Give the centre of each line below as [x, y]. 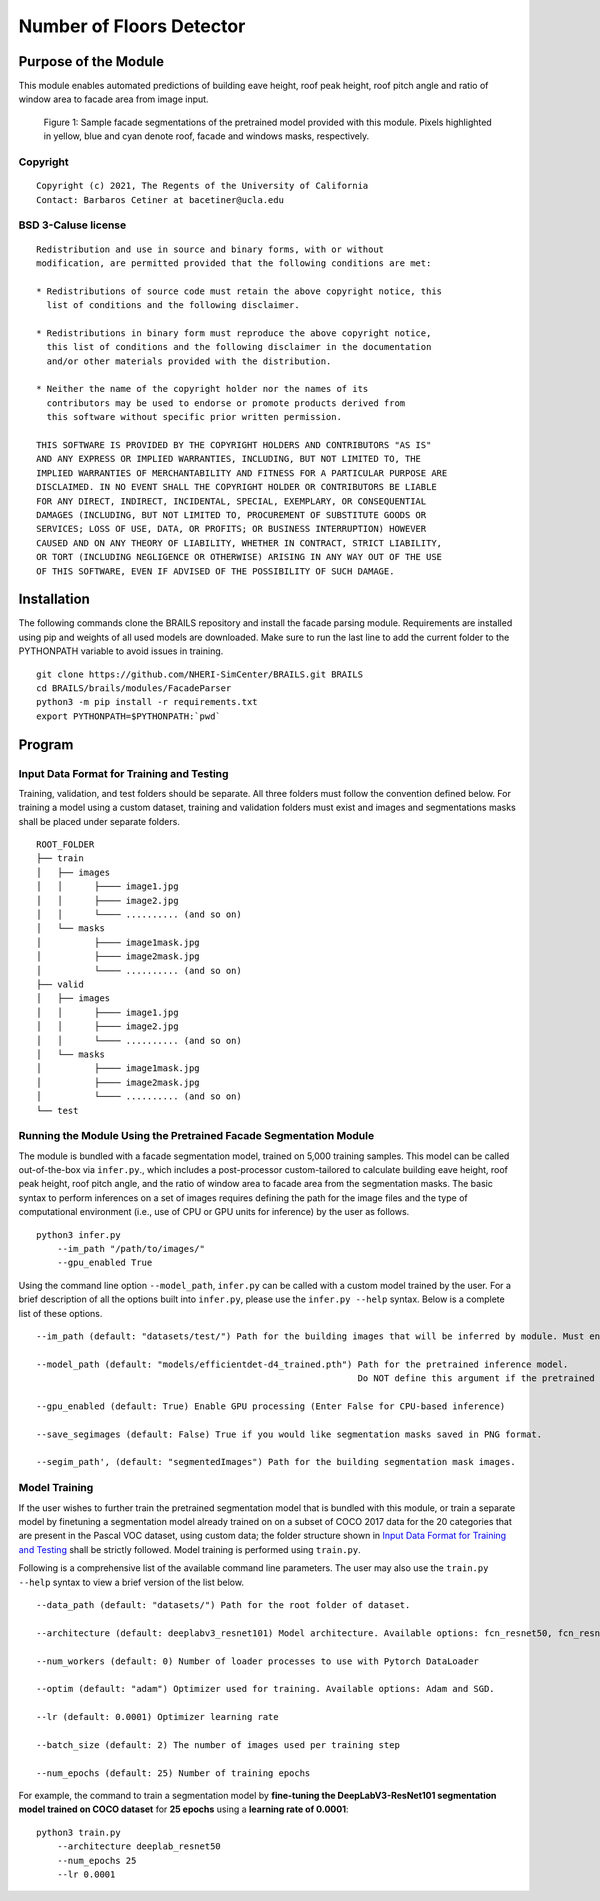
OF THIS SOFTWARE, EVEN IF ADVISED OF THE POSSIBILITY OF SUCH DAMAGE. [215, 571]
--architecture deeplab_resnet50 [139, 1846]
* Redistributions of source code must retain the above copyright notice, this [239, 291]
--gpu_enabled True [104, 1263]
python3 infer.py [78, 1234]
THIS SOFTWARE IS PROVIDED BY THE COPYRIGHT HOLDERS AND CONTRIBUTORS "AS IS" [234, 445]
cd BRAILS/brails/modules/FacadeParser [134, 688]
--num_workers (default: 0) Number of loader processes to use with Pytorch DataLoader [258, 1661]
